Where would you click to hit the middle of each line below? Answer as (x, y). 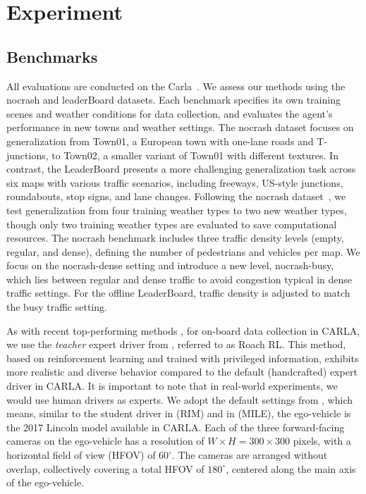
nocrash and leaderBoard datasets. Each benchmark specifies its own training (173, 100)
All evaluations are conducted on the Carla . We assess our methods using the (176, 86)
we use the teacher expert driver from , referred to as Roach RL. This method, (176, 344)
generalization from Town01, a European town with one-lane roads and (160, 141)
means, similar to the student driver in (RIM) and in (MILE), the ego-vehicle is (179, 413)
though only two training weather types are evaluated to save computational (172, 224)
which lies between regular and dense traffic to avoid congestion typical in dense (179, 279)
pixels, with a (322, 441)
